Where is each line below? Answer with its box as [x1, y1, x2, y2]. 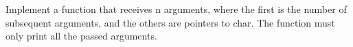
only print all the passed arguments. [5, 29, 157, 43]
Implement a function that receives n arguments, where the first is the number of [5, 2, 347, 16]
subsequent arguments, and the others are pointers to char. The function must [5, 15, 335, 29]
